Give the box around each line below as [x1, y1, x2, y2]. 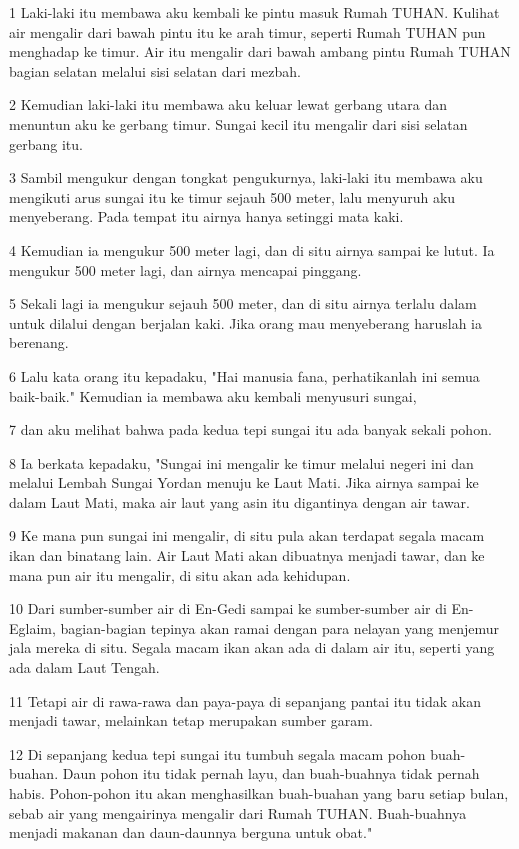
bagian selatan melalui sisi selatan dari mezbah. [9, 60, 302, 81]
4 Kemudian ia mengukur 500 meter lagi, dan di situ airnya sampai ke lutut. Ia [9, 239, 495, 260]
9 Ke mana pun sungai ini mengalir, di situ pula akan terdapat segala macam [9, 525, 485, 546]
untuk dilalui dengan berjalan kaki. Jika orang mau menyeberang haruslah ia [9, 312, 483, 333]
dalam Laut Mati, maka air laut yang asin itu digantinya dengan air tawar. [9, 491, 470, 512]
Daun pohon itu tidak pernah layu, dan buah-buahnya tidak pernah [62, 763, 480, 784]
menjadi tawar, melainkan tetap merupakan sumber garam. [9, 710, 373, 731]
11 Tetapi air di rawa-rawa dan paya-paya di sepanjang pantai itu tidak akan [9, 690, 481, 711]
